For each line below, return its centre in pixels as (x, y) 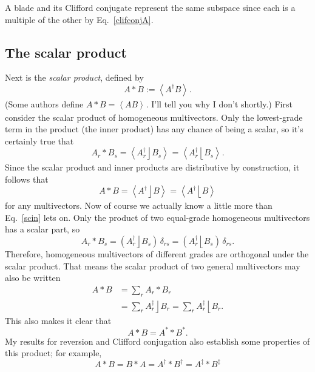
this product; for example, (53, 353)
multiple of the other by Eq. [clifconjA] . (79, 19)
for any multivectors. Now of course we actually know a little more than (139, 205)
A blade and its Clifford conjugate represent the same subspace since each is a (150, 7)
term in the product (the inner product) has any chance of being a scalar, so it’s (154, 129)
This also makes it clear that (58, 320)
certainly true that (39, 140)
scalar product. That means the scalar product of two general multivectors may (153, 265)
